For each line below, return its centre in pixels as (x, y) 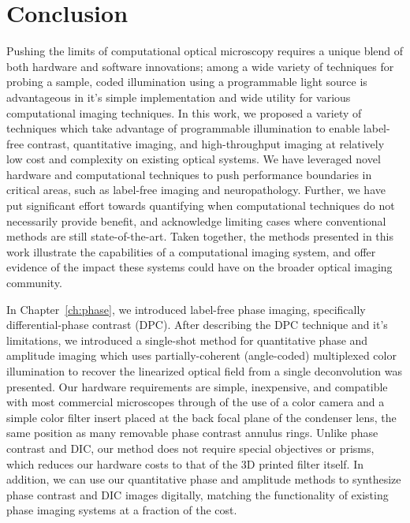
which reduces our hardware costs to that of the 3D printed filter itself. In (185, 463)
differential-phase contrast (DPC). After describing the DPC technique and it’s (197, 325)
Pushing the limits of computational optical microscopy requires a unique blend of (205, 51)
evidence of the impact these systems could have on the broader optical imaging (199, 267)
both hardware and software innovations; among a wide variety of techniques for (200, 66)
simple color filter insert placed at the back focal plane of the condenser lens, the (201, 417)
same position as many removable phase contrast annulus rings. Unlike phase (192, 433)
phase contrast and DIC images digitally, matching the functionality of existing (198, 494)
